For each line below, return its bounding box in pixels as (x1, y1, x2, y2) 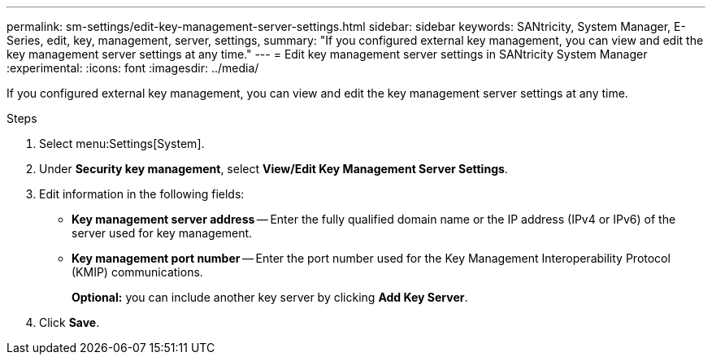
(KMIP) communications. (72, 265, 203, 279)
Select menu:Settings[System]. (39, 137, 205, 150)
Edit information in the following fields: (39, 187, 245, 201)
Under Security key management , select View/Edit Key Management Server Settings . (39, 162, 508, 176)
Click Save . (39, 315, 100, 329)
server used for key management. (72, 226, 253, 240)
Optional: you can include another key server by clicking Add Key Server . (72, 290, 468, 304)
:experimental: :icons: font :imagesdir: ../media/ (7, 61, 259, 75)
